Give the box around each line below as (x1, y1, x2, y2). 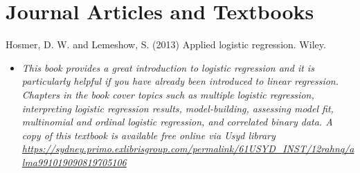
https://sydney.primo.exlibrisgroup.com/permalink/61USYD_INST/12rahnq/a (21, 141, 354, 156)
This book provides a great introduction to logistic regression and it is (21, 60, 314, 74)
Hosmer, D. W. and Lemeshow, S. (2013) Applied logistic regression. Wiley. (6, 37, 326, 52)
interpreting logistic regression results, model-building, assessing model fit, (21, 101, 334, 115)
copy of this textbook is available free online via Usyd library (21, 128, 276, 142)
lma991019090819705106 (21, 154, 127, 169)
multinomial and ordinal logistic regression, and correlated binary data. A (21, 114, 333, 129)
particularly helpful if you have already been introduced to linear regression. (21, 74, 339, 88)
